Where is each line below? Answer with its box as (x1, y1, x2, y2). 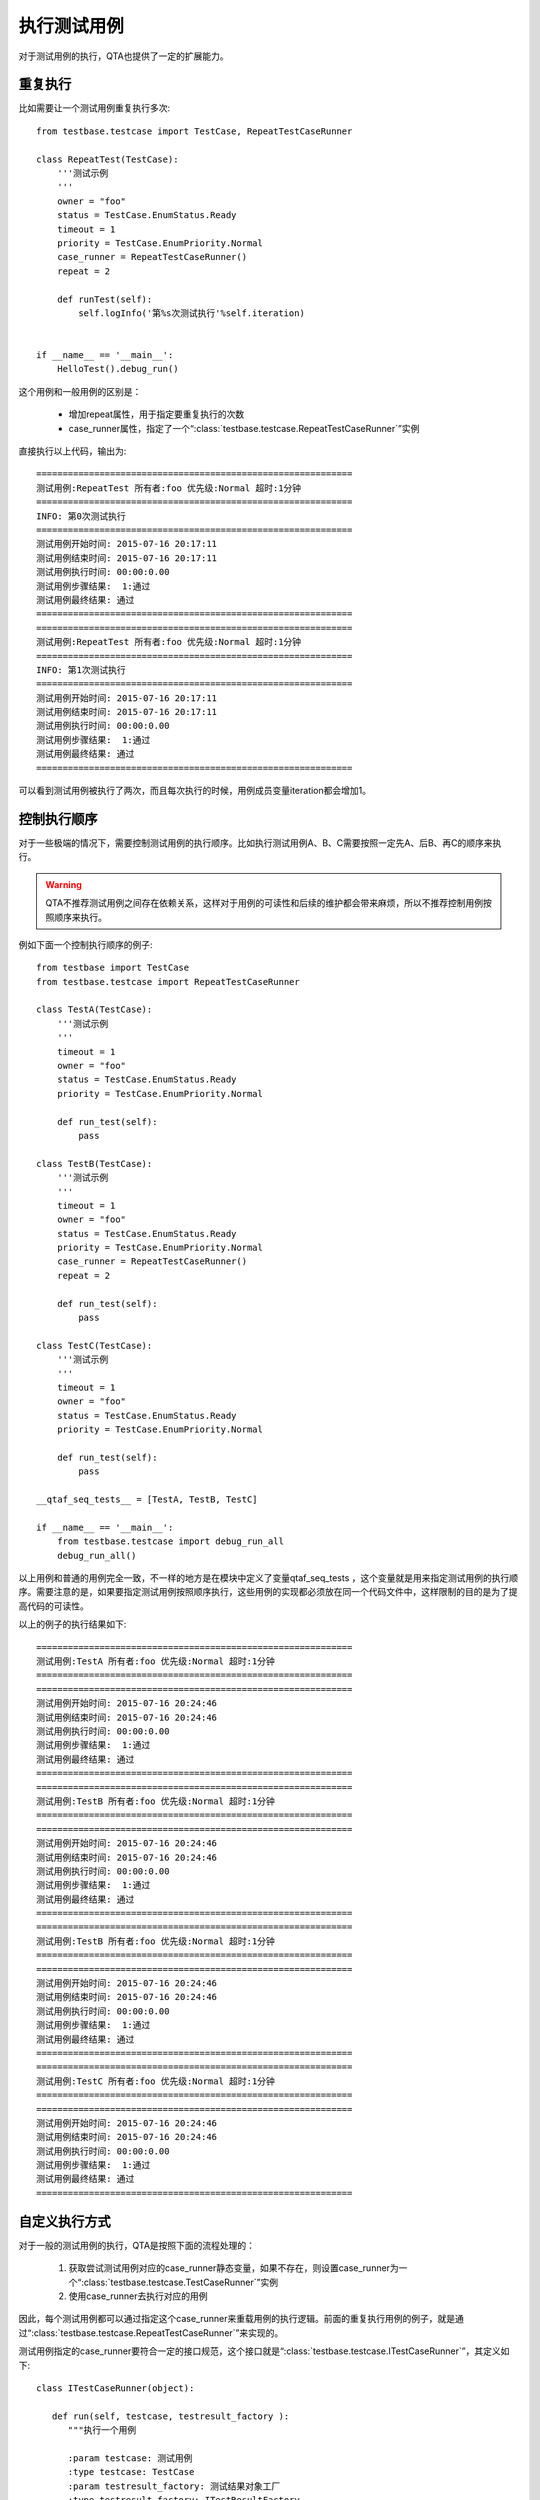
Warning (45, 878, 82, 890)
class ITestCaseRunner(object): (36, 2382, 195, 2394)
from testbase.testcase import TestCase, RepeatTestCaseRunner (36, 125, 353, 137)
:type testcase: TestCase (67, 2466, 195, 2478)
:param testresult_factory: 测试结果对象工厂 (67, 2480, 281, 2492)
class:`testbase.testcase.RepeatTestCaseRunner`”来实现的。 (33, 2326, 284, 2339)
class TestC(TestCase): (36, 1340, 153, 1351)
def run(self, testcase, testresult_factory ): (51, 2410, 290, 2422)
